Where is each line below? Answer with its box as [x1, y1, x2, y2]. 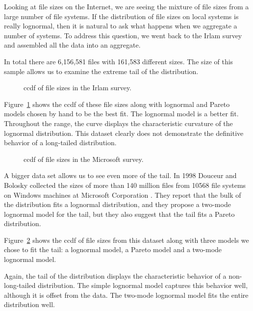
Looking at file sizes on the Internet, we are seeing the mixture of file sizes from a [4, 1, 249, 11]
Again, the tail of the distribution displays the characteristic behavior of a [4, 270, 227, 281]
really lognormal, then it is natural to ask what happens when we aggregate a [4, 21, 237, 31]
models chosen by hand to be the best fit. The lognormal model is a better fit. [4, 108, 239, 119]
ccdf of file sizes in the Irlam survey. [24, 82, 132, 93]
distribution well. [4, 299, 55, 310]
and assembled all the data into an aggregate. [4, 40, 141, 50]
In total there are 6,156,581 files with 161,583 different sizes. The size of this [4, 56, 233, 66]
